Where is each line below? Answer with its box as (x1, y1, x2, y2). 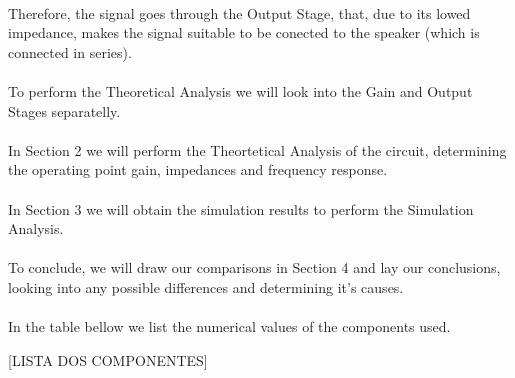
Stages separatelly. (8, 100, 121, 121)
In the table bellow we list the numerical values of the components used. (8, 316, 451, 337)
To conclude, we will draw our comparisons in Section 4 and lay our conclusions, (8, 257, 501, 278)
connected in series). (8, 41, 132, 62)
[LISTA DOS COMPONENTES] (8, 349, 208, 370)
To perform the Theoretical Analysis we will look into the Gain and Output (8, 80, 473, 101)
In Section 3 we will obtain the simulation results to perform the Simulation (8, 198, 474, 219)
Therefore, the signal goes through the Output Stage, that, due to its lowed (8, 2, 471, 23)
